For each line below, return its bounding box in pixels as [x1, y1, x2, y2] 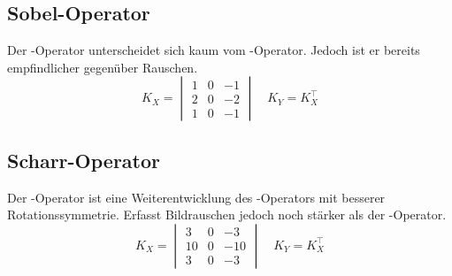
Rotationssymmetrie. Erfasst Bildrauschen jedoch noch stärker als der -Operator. [7, 205, 447, 224]
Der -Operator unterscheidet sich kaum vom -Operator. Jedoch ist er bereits [7, 41, 420, 59]
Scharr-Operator [7, 146, 160, 173]
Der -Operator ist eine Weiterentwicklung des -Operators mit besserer [7, 188, 386, 206]
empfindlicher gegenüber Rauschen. [7, 57, 198, 76]
